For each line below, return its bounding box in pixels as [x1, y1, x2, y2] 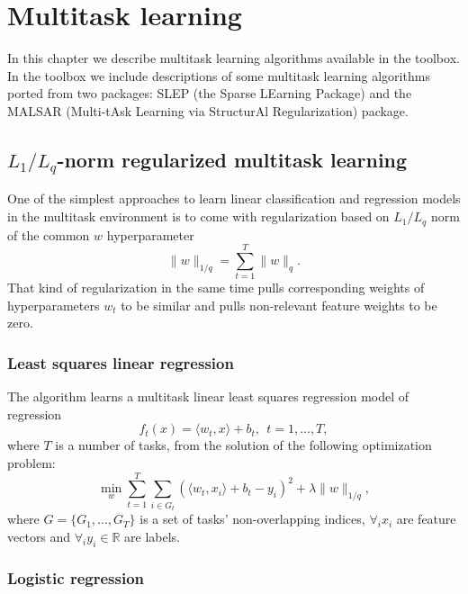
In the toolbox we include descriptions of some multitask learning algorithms [7, 66, 430, 85]
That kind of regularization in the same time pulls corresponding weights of [7, 278, 425, 297]
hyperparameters [7, 295, 100, 314]
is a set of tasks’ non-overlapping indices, [139, 509, 365, 528]
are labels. [124, 526, 180, 545]
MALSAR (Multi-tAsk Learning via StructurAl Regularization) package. [7, 101, 409, 120]
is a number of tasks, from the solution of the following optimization [55, 436, 432, 454]
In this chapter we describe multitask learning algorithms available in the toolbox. [7, 49, 460, 67]
